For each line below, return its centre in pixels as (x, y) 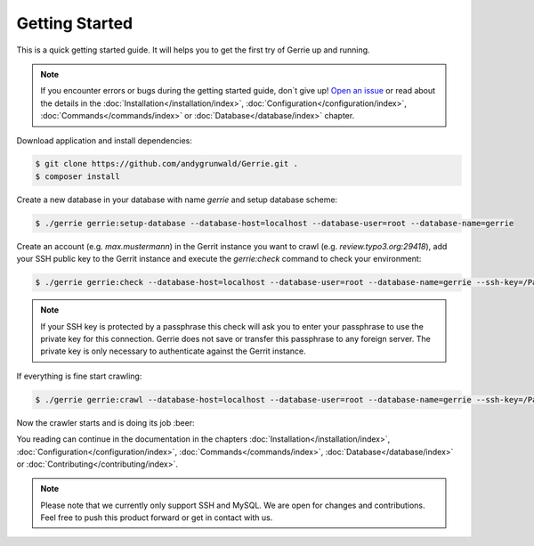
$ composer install (77, 176)
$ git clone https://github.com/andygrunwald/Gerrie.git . (166, 164)
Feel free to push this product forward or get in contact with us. (157, 517)
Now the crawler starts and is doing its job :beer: (105, 422)
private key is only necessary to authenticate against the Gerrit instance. (173, 351)
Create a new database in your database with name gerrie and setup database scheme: (177, 200)
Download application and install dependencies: (105, 140)
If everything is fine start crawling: (79, 376)
